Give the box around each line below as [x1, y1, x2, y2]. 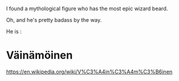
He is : [6, 28, 22, 35]
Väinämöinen [6, 48, 73, 62]
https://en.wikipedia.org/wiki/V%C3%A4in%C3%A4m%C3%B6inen [6, 68, 173, 75]
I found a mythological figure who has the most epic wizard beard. [6, 5, 168, 12]
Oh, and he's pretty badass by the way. [6, 17, 102, 23]
